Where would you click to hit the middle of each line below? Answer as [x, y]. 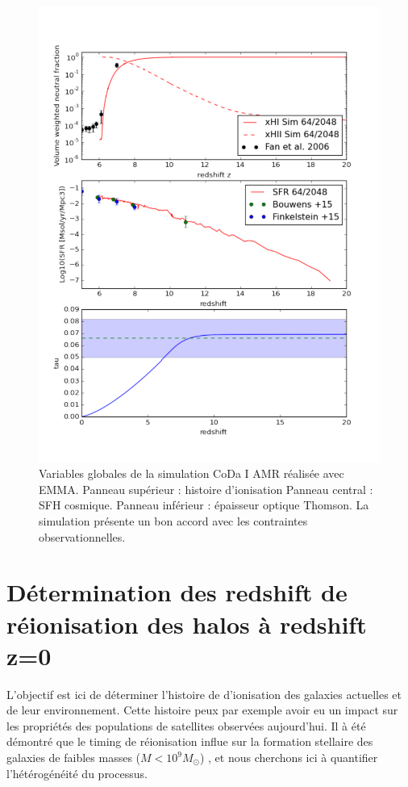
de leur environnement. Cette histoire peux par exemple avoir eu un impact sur [202, 710]
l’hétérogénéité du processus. [77, 773]
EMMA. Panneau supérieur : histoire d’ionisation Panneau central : [206, 489]
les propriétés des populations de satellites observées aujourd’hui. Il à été [186, 725]
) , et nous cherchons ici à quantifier [289, 758]
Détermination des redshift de [177, 592]
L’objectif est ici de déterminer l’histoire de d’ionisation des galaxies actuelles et [204, 694]
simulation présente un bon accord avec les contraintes [173, 520]
